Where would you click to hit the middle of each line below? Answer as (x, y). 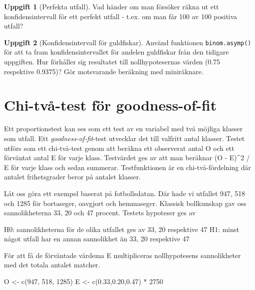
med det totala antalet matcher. (52, 265)
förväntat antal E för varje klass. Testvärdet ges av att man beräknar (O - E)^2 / (127, 158)
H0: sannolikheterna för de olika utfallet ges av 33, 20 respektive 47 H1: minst (122, 229)
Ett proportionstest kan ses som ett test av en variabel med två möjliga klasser (123, 129)
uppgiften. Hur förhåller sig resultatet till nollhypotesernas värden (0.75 (112, 62)
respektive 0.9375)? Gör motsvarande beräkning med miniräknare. (104, 71)
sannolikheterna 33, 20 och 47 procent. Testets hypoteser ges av (100, 213)
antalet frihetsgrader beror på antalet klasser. (72, 177)
